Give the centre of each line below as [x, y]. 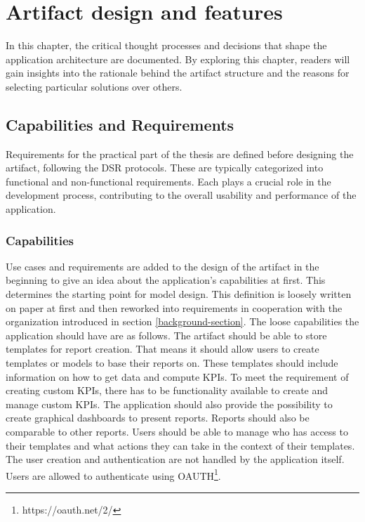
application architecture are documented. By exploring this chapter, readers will [178, 59]
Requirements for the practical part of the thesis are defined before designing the [180, 154]
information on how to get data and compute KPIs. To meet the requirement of [177, 376]
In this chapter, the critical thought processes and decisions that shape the [166, 45]
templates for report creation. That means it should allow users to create [162, 349]
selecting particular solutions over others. [94, 86]
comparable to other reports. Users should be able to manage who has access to [177, 432]
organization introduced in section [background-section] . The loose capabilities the [182, 321]
